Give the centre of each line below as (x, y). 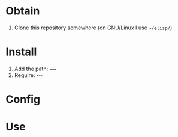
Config (23, 99)
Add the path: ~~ (35, 68)
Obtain (23, 11)
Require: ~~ (29, 75)
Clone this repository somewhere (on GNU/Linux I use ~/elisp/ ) (93, 28)
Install (21, 52)
